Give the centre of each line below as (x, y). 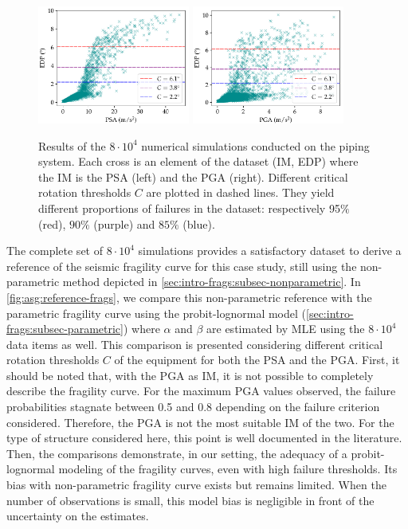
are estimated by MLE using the (286, 329)
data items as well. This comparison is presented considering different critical (195, 344)
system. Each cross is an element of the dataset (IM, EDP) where (198, 161)
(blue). (199, 223)
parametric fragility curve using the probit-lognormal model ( (157, 313)
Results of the (72, 145)
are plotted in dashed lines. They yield (240, 192)
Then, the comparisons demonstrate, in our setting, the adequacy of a (177, 453)
